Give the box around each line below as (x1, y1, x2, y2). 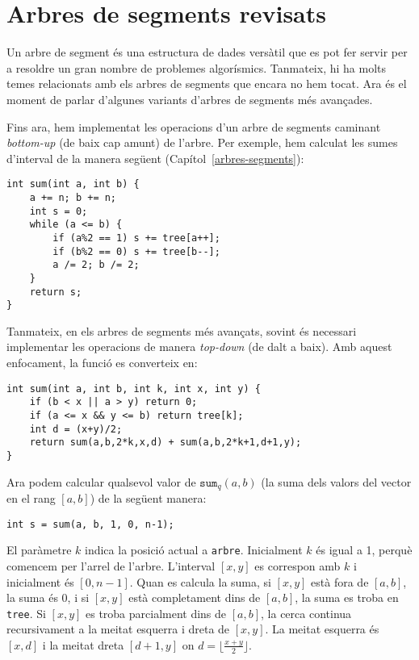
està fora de (311, 573, 369, 590)
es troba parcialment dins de (85, 604, 227, 621)
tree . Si (6, 604, 46, 621)
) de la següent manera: (90, 490, 207, 507)
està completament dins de (128, 589, 261, 606)
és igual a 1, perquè (316, 541, 413, 558)
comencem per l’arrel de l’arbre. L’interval (6, 557, 216, 574)
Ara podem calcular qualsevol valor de (6, 473, 196, 490)
